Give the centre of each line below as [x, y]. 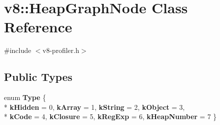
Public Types [38, 77]
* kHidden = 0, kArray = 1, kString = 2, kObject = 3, [94, 107]
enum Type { [25, 97]
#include [18, 50]
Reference [38, 27]
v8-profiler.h [61, 50]
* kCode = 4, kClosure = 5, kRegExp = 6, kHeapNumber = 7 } [110, 116]
